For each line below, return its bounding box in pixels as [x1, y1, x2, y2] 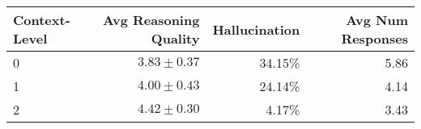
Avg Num [346, 10, 408, 29]
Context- [13, 10, 70, 29]
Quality [151, 29, 200, 48]
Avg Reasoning [103, 10, 200, 29]
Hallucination [212, 19, 300, 39]
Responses [341, 29, 408, 48]
